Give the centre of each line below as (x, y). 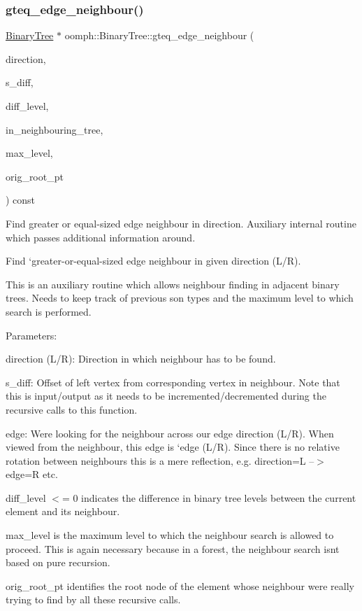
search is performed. (49, 311)
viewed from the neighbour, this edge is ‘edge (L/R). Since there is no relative (173, 447)
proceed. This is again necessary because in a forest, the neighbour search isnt (173, 548)
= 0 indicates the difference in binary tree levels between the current (209, 497)
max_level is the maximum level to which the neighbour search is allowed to (170, 535)
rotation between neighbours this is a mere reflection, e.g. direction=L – (160, 460)
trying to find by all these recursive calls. (93, 599)
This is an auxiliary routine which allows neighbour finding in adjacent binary (173, 284)
